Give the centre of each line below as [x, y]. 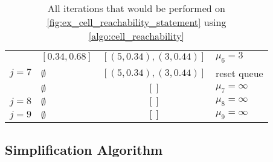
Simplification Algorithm [84, 149]
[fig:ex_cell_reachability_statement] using [136, 22]
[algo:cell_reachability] [136, 36]
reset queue [239, 73]
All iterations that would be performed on [136, 8]
